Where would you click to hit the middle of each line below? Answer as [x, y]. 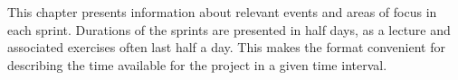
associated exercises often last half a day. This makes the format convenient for [226, 47]
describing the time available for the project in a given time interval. [197, 64]
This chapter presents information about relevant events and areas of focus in [222, 12]
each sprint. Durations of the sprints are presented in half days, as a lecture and [229, 29]
